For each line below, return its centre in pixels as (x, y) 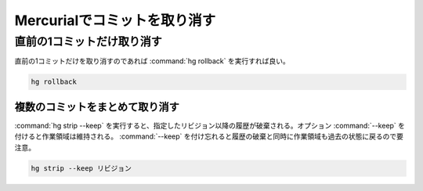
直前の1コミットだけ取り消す (88, 41)
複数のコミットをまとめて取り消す (97, 107)
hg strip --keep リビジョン (81, 168)
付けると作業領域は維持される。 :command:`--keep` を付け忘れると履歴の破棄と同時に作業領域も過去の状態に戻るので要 (209, 136)
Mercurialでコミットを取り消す (115, 20)
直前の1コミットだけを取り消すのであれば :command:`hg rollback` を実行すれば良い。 (152, 61)
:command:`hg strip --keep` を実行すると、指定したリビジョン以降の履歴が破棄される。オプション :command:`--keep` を (210, 125)
